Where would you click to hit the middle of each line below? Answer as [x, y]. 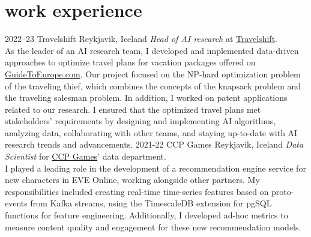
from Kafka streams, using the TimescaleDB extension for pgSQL [151, 203]
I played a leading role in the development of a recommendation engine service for [155, 168]
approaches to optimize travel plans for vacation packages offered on [130, 62]
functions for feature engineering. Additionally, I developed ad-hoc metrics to [146, 215]
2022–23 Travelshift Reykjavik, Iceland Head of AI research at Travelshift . [141, 39]
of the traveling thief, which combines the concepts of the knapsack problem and [153, 85]
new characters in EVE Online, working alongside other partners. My [132, 180]
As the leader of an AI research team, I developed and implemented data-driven [152, 50]
